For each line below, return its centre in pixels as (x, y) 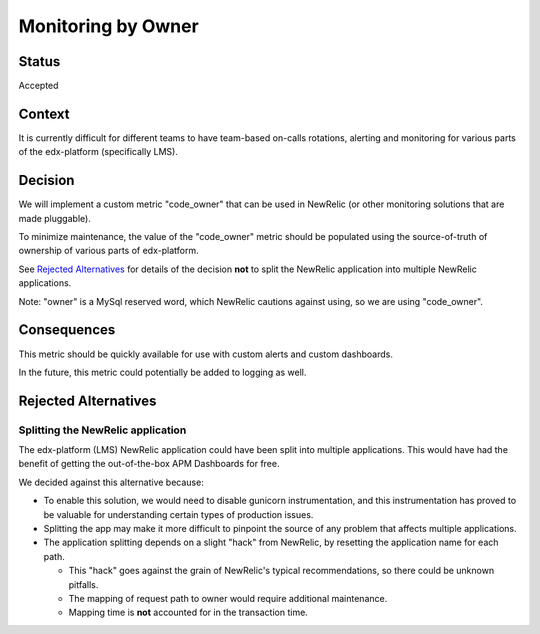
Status (39, 61)
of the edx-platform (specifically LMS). (98, 152)
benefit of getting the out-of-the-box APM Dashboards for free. (149, 464)
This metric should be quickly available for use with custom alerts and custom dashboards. (206, 354)
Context (44, 113)
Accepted (38, 86)
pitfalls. (83, 584)
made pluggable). (55, 218)
